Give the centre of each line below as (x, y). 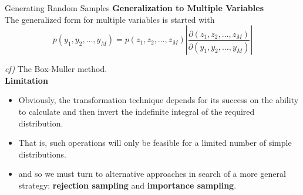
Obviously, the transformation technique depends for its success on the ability (159, 100)
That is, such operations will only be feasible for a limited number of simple (155, 143)
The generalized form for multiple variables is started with (110, 19)
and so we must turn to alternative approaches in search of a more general (152, 174)
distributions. (42, 154)
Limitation (26, 80)
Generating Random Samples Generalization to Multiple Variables (134, 8)
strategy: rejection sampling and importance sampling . (127, 185)
